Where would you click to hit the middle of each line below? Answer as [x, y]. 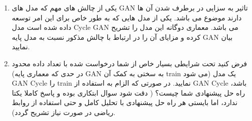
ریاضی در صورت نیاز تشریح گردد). [64, 112]
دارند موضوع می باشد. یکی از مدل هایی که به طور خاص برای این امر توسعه [127, 17]
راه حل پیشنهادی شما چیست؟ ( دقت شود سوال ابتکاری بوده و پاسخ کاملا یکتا [129, 92]
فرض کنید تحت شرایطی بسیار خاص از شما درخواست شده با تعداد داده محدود [130, 63]
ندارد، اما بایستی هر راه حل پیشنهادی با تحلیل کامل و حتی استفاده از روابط [124, 102]
